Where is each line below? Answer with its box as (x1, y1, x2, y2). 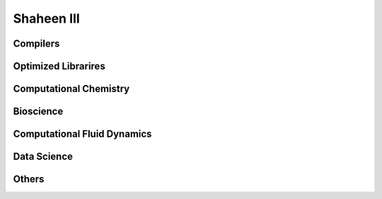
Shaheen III (13, 11, 81, 26)
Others (13, 174, 45, 186)
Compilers (13, 38, 60, 50)
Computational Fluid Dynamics (13, 128, 152, 140)
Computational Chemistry (13, 83, 130, 95)
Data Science (13, 151, 74, 163)
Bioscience (13, 106, 64, 118)
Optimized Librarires (13, 60, 105, 72)
